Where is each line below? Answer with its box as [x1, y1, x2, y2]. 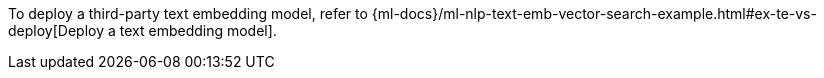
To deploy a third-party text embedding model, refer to [8, 5, 368, 22]
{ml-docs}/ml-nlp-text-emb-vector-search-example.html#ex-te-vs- [371, 5, 817, 22]
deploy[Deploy [8, 22, 105, 39]
